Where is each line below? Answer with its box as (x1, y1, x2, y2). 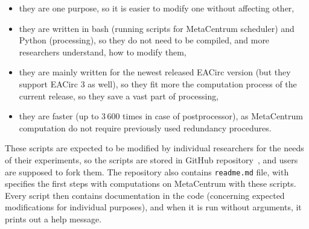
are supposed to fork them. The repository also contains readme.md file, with (5, 165, 289, 178)
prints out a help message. (5, 212, 102, 225)
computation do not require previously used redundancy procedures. (19, 121, 272, 134)
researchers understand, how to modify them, (19, 45, 186, 58)
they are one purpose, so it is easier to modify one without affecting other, (19, 2, 295, 14)
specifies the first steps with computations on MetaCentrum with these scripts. (5, 177, 296, 190)
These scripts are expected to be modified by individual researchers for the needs (5, 142, 304, 154)
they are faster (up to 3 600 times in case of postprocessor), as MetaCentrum (19, 110, 303, 122)
